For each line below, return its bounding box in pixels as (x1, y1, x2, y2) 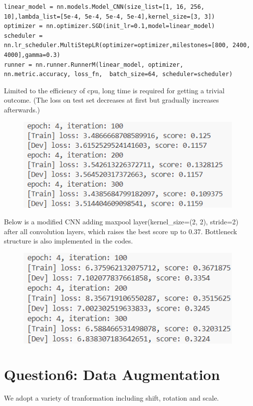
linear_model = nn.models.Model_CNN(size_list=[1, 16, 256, (4, 3, 205, 10)
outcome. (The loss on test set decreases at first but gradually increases (4, 95, 219, 105)
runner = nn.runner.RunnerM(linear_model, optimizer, (4, 61, 184, 68)
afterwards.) (4, 104, 40, 114)
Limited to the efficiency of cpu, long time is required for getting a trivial (4, 85, 225, 95)
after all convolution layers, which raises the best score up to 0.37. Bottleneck (4, 226, 237, 236)
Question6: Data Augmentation (4, 364, 220, 384)
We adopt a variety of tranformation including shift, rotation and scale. (4, 393, 219, 403)
